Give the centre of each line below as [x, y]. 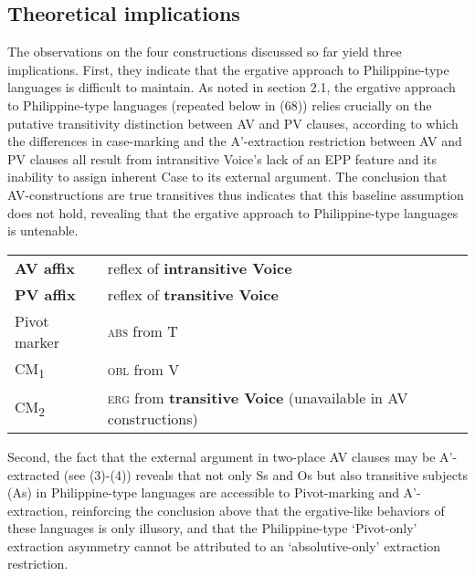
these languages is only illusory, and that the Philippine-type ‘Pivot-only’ [212, 528]
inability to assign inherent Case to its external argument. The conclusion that [227, 177]
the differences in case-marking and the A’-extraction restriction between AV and [235, 141]
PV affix [45, 294]
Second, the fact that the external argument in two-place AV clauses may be [222, 456]
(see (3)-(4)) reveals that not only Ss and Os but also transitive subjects [265, 474]
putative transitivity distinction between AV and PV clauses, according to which [233, 123]
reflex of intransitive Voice [200, 267]
